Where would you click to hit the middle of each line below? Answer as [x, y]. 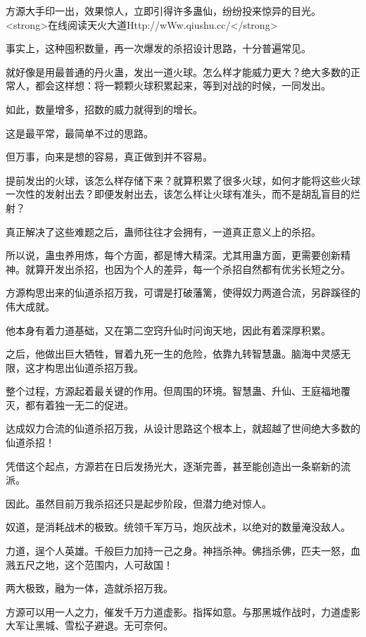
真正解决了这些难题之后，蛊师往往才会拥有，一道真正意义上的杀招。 [163, 231]
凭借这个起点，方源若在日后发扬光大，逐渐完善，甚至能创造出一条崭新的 [173, 466]
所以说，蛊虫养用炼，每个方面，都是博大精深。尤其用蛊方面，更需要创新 [173, 255]
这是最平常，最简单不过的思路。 [80, 133]
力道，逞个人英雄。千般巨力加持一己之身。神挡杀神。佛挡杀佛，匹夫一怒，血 [183, 551]
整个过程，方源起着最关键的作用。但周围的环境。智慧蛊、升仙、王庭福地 [173, 391]
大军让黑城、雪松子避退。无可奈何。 [89, 625]
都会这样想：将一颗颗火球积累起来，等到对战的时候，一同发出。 [183, 86]
